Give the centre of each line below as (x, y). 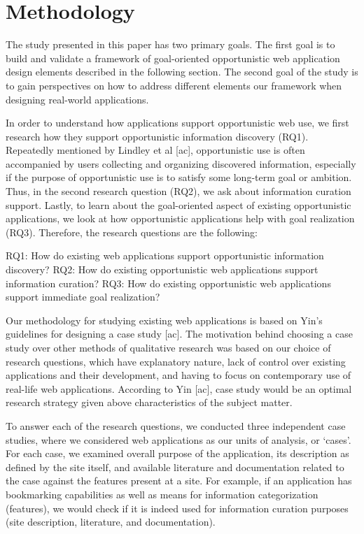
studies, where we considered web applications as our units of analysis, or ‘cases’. (178, 439)
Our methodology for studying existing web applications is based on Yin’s (164, 320)
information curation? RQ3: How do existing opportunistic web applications (168, 283)
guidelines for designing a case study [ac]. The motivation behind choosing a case (179, 334)
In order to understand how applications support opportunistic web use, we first (177, 123)
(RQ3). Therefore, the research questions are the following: (132, 232)
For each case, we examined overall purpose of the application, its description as (177, 453)
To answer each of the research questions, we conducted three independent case (176, 425)
